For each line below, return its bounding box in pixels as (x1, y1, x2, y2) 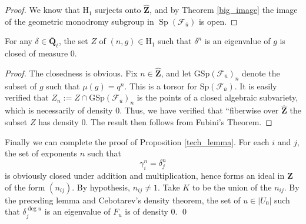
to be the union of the (192, 180, 272, 193)
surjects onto (95, 4, 141, 16)
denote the (242, 67, 280, 79)
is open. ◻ (198, 15, 238, 27)
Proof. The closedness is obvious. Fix (5, 67, 138, 79)
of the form (5, 180, 45, 193)
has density (38, 116, 79, 128)
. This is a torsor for (124, 79, 197, 92)
